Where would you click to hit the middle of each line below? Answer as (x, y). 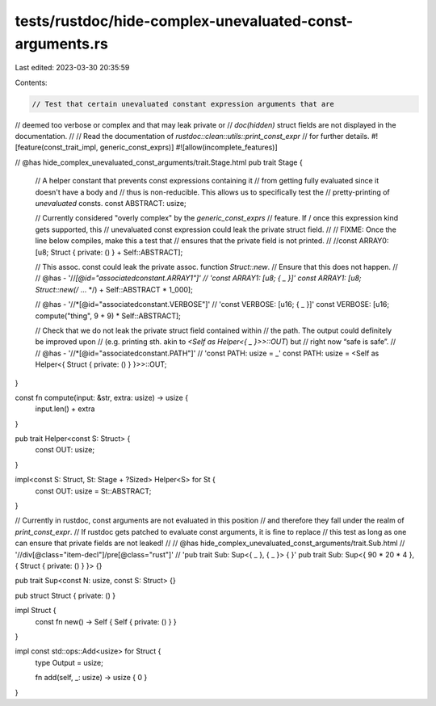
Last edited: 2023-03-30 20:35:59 (72, 68)
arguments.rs (61, 44)
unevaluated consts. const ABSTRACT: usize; (111, 204)
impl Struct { (36, 611)
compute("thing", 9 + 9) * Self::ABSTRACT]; (108, 316)
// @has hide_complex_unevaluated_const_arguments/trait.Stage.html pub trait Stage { (159, 162)
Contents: (31, 82)
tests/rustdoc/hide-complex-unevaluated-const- (184, 21)
